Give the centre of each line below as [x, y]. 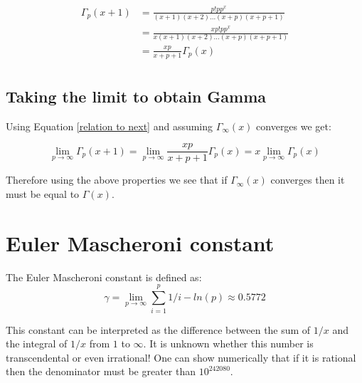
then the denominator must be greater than [101, 371]
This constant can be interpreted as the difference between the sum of [158, 329]
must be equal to [43, 194]
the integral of [37, 343]
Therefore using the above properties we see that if [117, 180]
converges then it [308, 180]
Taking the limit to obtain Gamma [136, 96]
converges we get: [294, 126]
